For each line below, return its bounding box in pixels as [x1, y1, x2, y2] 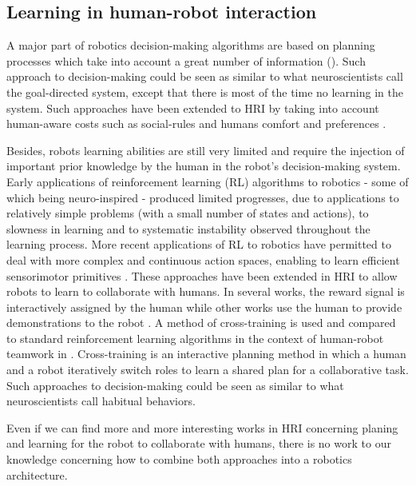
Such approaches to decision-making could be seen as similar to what [6, 376, 344, 393]
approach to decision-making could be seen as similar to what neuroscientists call [6, 68, 403, 85]
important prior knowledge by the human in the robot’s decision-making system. [6, 157, 401, 174]
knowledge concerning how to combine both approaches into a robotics [6, 451, 352, 468]
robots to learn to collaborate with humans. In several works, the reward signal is [6, 283, 405, 300]
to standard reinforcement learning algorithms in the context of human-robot [6, 329, 384, 346]
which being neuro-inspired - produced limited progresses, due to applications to [6, 189, 399, 205]
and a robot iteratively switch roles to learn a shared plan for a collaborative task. [6, 361, 409, 378]
